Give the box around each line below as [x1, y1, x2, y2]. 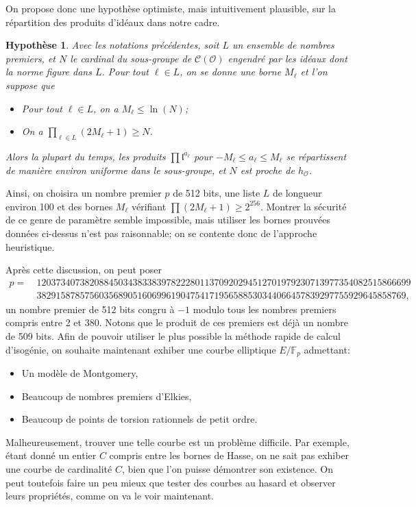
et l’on [300, 64, 328, 79]
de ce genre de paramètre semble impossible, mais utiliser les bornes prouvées [5, 212, 331, 227]
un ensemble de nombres [232, 38, 334, 52]
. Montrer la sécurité [260, 199, 347, 213]
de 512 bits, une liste [173, 186, 260, 200]
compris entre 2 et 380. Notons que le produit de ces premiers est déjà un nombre [5, 315, 348, 330]
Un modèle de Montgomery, [21, 366, 138, 380]
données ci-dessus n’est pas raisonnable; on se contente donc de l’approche [5, 225, 317, 240]
